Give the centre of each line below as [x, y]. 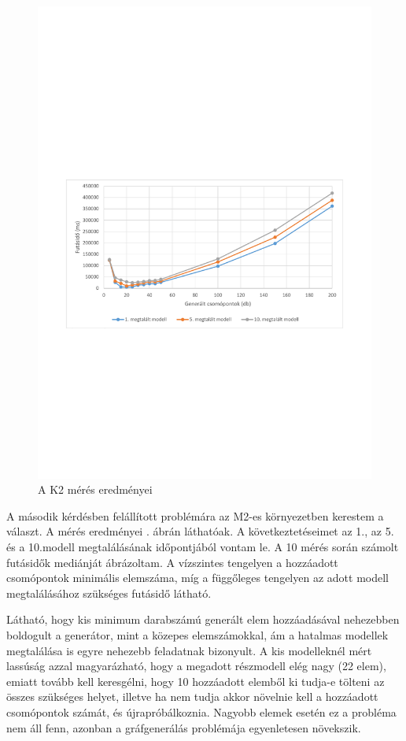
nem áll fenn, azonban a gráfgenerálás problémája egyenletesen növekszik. [184, 727]
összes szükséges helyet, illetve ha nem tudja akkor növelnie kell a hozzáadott [192, 697]
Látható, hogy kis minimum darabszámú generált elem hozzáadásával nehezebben [203, 619]
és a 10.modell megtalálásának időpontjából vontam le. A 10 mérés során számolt [203, 547]
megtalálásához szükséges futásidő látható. [109, 593]
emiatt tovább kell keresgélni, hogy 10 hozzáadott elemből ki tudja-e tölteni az [196, 681]
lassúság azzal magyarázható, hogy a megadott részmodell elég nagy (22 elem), [196, 666]
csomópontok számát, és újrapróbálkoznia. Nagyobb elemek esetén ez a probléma [201, 712]
